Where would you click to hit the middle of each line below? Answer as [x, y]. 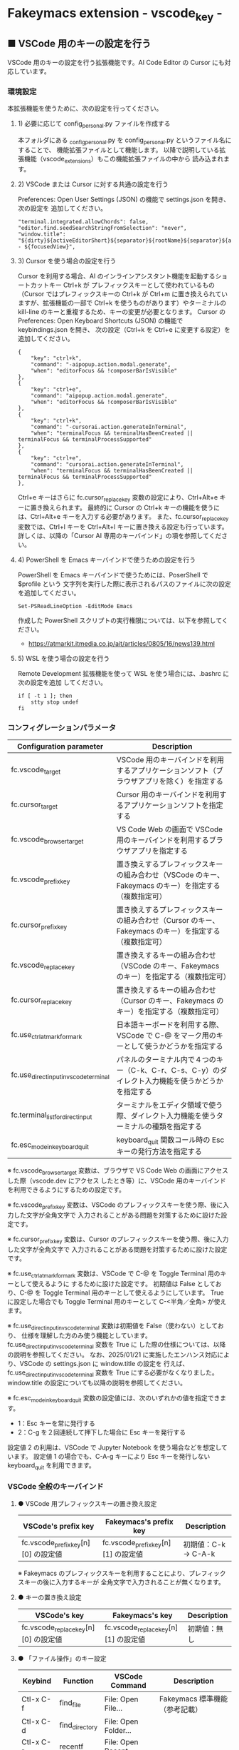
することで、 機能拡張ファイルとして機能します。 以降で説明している [118, 150]
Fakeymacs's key [143, 1616]
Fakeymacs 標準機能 [193, 1699]
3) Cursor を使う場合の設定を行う [67, 261]
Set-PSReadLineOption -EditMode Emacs [75, 606]
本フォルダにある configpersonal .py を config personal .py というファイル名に [124, 141]
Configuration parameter [60, 747]
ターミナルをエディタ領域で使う [170, 1106]
